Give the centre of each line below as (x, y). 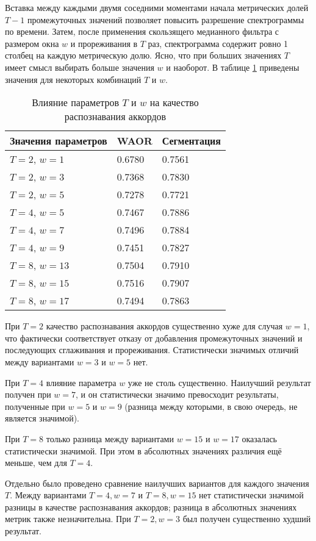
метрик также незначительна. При (68, 519)
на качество (174, 102)
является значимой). (42, 418)
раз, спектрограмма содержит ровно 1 (218, 43)
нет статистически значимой (251, 495)
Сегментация (191, 141)
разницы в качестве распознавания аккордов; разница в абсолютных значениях (151, 507)
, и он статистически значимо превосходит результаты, (177, 394)
